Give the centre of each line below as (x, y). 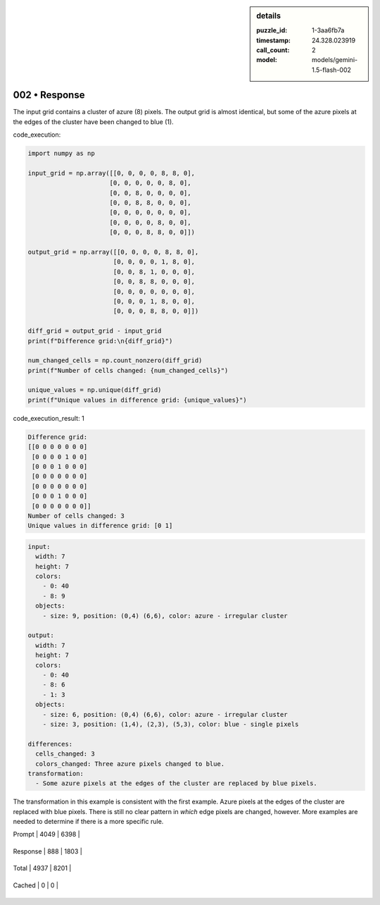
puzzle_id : (272, 30)
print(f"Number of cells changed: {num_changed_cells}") (128, 370)
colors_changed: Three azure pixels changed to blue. (130, 764)
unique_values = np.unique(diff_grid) (95, 390)
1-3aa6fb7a (328, 30)
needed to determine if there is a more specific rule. (88, 822)
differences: (50, 744)
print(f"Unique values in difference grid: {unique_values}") (137, 400)
